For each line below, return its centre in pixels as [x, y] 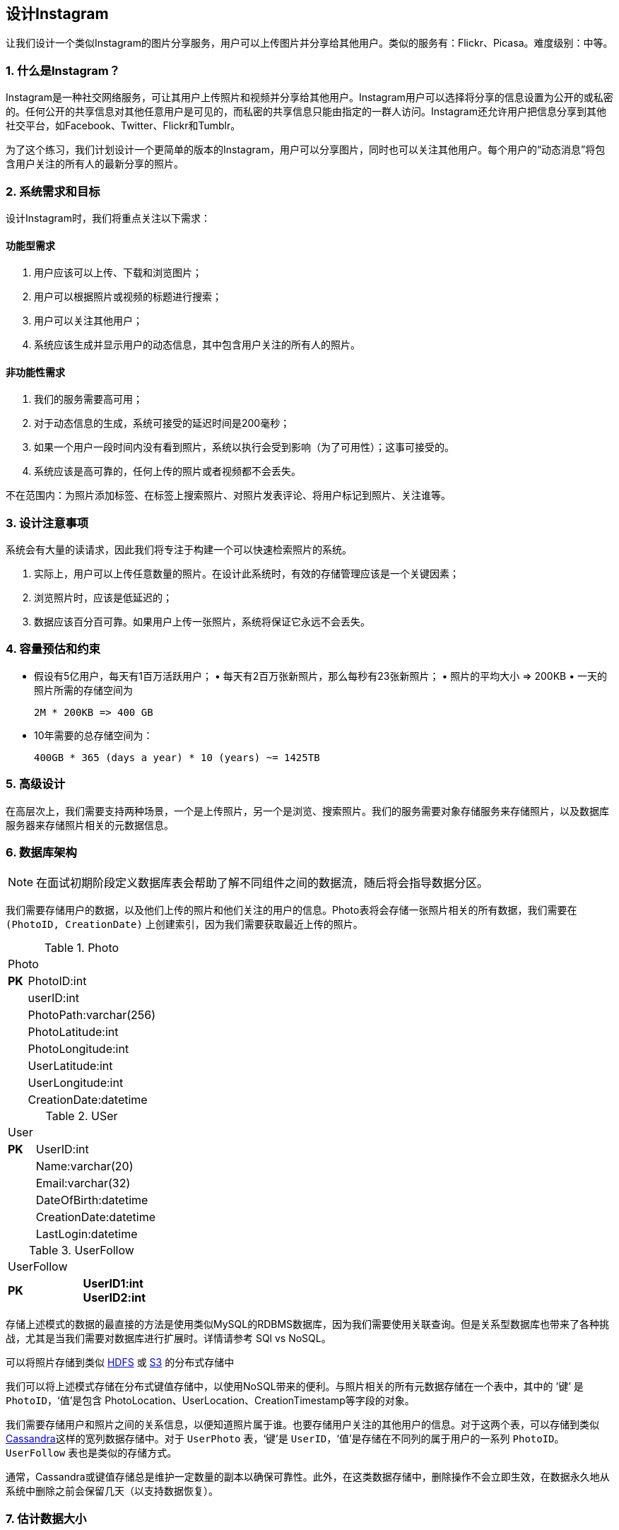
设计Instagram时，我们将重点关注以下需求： [108, 218]
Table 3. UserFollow [82, 1251]
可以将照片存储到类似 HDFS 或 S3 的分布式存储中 [120, 1363]
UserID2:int [114, 1298]
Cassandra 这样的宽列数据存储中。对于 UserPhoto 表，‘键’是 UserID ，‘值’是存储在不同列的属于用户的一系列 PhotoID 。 [285, 1439]
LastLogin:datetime [87, 1234]
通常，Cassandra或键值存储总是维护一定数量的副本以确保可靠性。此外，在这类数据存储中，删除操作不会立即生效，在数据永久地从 [308, 1477]
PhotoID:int [57, 981]
